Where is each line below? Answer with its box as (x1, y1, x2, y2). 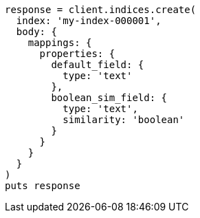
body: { (16, 26, 57, 37)
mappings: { (27, 37, 92, 48)
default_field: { (51, 59, 144, 70)
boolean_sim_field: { (51, 92, 168, 103)
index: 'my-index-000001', (16, 15, 162, 26)
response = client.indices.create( (5, 4, 197, 15)
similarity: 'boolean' (63, 114, 185, 125)
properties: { (39, 48, 115, 59)
